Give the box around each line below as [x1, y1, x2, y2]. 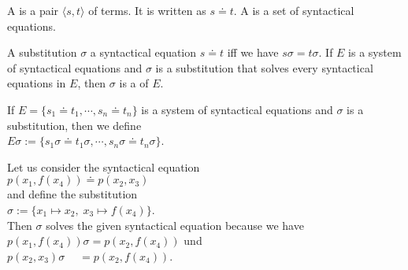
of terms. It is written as [88, 2, 206, 18]
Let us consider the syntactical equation [7, 158, 200, 175]
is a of [119, 75, 149, 91]
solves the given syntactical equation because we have [46, 216, 304, 233]
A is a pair [7, 2, 59, 18]
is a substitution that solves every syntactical [155, 59, 373, 76]
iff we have [227, 44, 279, 61]
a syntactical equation [90, 44, 197, 61]
